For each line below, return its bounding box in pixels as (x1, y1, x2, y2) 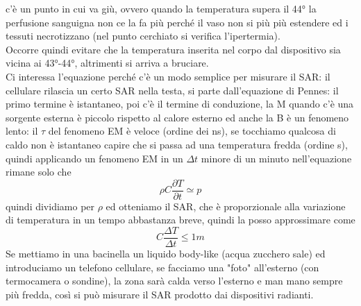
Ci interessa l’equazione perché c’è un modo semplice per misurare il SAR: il (6, 69, 330, 83)
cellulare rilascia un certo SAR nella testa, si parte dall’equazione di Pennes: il (6, 83, 339, 97)
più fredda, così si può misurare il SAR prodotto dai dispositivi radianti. (6, 287, 314, 301)
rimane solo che (6, 164, 72, 179)
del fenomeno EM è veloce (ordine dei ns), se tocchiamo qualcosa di (48, 124, 336, 138)
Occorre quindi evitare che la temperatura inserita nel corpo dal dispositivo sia (6, 42, 341, 56)
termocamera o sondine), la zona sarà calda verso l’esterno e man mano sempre (6, 273, 343, 288)
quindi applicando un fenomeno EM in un (6, 151, 183, 165)
